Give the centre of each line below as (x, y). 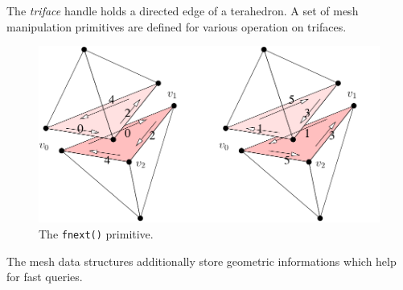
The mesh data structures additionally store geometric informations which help (201, 261)
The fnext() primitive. (96, 233)
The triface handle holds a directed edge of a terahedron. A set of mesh (183, 10)
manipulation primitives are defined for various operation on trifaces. (177, 26)
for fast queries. (45, 277)
